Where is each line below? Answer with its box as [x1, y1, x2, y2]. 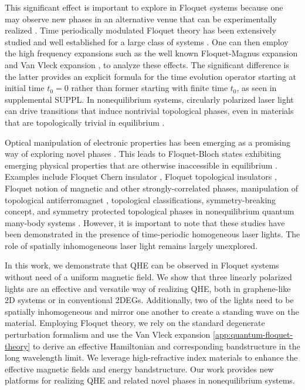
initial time [5, 82, 45, 94]
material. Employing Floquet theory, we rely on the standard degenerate [5, 317, 265, 329]
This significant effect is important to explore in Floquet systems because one [5, 1, 283, 13]
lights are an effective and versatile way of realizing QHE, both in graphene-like [5, 282, 291, 294]
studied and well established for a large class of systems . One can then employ [5, 35, 289, 48]
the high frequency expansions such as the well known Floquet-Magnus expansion [5, 47, 298, 59]
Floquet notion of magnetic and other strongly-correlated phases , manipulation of [5, 181, 298, 194]
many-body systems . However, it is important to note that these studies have [5, 216, 285, 228]
